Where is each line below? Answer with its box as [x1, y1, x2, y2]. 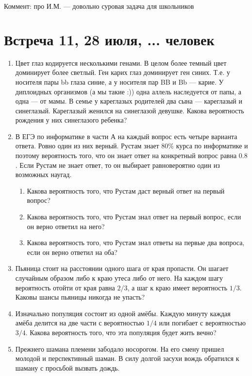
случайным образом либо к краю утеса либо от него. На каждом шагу [15, 273, 223, 283]
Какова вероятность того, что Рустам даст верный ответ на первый [27, 185, 225, 196]
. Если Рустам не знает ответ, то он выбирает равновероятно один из [15, 160, 220, 170]
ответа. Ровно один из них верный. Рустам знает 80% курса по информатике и [15, 141, 248, 151]
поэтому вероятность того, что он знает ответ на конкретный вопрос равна [15, 150, 237, 161]
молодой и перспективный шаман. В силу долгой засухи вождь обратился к [15, 353, 239, 363]
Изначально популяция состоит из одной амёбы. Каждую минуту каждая [15, 308, 231, 318]
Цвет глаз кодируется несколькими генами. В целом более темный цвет [15, 57, 227, 68]
